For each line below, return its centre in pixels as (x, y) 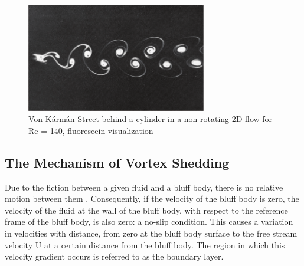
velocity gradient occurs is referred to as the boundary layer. (114, 256)
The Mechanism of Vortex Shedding (117, 162)
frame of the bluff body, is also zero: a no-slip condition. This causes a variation (149, 221)
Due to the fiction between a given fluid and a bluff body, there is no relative (144, 187)
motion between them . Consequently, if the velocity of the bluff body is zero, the (152, 198)
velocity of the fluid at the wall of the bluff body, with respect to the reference (146, 210)
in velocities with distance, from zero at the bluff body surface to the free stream (151, 233)
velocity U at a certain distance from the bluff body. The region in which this (145, 244)
